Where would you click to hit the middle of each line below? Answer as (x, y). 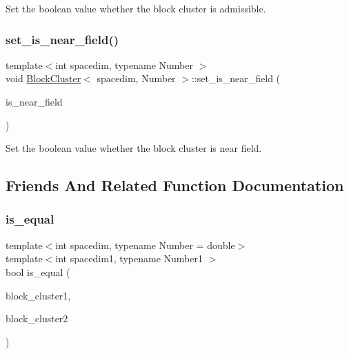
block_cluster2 (37, 318)
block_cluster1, (38, 295)
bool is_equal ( (38, 272)
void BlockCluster (43, 78)
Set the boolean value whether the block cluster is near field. (134, 148)
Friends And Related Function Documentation (175, 185)
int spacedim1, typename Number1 (129, 258)
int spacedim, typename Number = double (145, 245)
